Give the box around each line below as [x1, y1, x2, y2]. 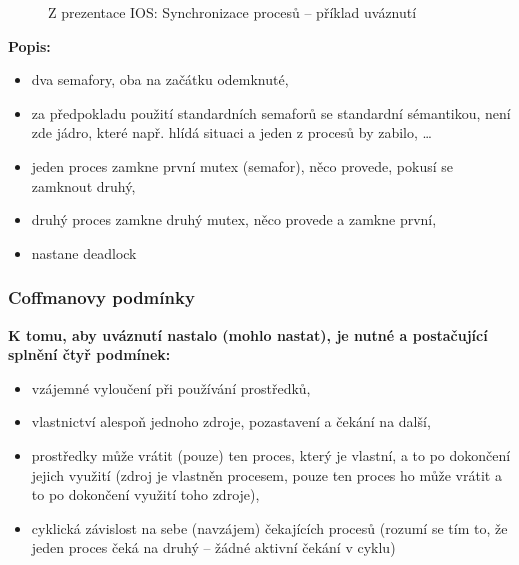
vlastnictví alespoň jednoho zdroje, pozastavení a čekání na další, [31, 411, 431, 432]
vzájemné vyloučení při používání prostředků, [31, 377, 311, 398]
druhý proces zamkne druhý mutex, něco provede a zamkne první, [31, 209, 437, 230]
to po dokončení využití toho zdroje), [31, 484, 260, 505]
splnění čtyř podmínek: [8, 344, 171, 365]
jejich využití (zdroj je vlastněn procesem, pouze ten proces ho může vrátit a [31, 464, 502, 485]
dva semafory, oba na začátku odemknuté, [31, 69, 289, 90]
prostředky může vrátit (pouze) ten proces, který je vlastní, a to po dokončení [31, 444, 511, 465]
